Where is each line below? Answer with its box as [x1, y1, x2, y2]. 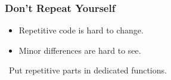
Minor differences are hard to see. [18, 44, 141, 56]
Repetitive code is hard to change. [18, 24, 144, 36]
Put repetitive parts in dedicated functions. [8, 64, 167, 76]
